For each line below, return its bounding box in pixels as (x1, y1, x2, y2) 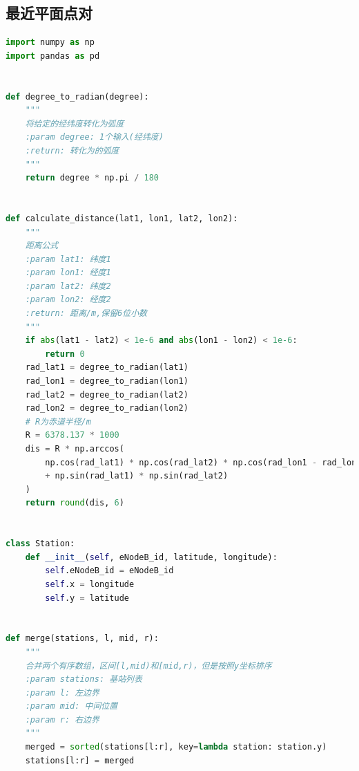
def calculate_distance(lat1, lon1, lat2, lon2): (6, 213, 238, 223)
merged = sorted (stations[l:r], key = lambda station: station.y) (25, 742, 327, 752)
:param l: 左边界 (25, 687, 99, 698)
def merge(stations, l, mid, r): (6, 633, 159, 644)
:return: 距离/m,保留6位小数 (25, 308, 147, 319)
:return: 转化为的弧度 (25, 145, 119, 156)
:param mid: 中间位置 (25, 701, 118, 712)
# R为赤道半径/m (25, 416, 91, 427)
